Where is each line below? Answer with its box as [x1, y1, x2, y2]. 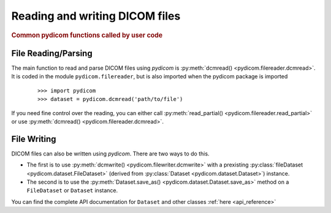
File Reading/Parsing [11, 48, 93, 58]
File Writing [11, 133, 56, 144]
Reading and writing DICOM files [11, 9, 181, 23]
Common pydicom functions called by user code [11, 31, 163, 39]
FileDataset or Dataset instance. [26, 187, 118, 194]
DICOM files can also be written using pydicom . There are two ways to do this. [11, 150, 210, 157]
